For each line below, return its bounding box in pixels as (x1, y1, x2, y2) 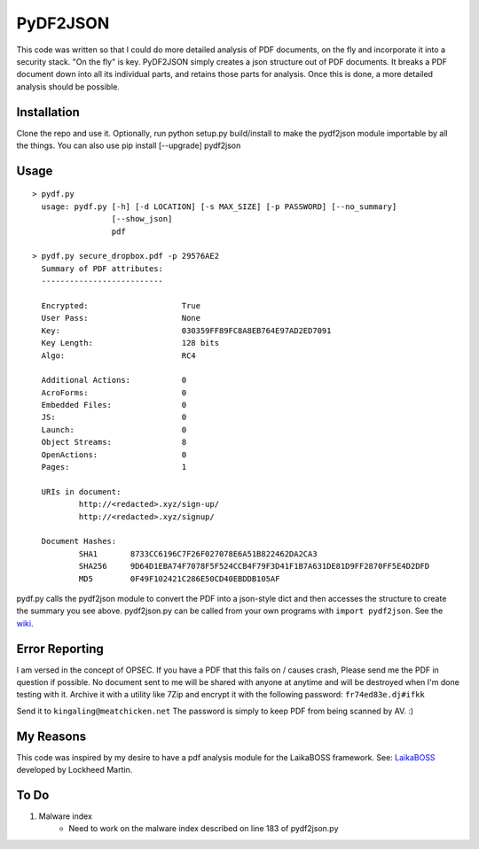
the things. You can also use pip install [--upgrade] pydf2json (16, 140, 241, 151)
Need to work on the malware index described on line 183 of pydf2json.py (68, 823, 339, 834)
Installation (16, 105, 80, 120)
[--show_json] (111, 214, 173, 224)
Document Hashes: (41, 536, 117, 547)
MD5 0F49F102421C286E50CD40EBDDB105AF (78, 573, 280, 584)
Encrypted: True (41, 300, 201, 310)
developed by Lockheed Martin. (16, 765, 133, 775)
